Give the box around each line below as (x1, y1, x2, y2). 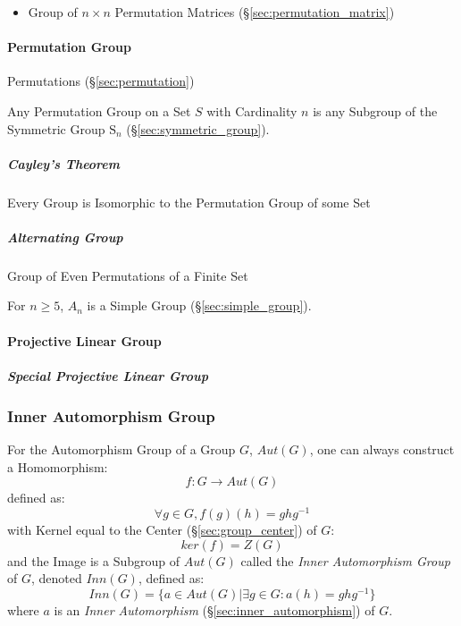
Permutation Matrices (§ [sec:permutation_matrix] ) (114, 3, 395, 21)
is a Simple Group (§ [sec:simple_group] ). (87, 296, 312, 315)
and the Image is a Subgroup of (7, 551, 180, 570)
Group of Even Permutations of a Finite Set (7, 266, 248, 284)
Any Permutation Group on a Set (7, 101, 191, 120)
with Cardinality (206, 101, 298, 120)
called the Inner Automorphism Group (240, 551, 450, 570)
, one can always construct (309, 440, 455, 459)
